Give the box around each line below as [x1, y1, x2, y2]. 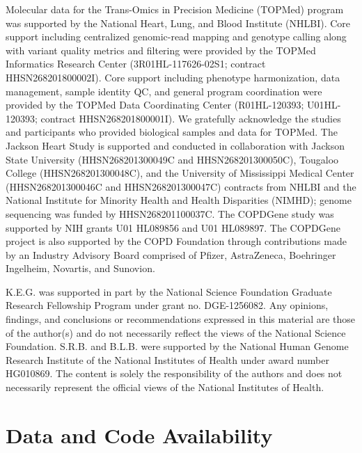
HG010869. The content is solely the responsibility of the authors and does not [6, 366, 343, 381]
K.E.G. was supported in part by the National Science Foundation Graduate [6, 284, 332, 299]
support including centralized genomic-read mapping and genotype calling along [6, 29, 347, 44]
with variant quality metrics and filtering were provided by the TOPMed [6, 42, 316, 57]
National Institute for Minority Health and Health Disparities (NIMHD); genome [6, 193, 352, 207]
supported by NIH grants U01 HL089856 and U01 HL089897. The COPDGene [6, 220, 340, 235]
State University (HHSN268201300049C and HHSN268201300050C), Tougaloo [6, 152, 339, 166]
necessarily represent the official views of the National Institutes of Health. [6, 380, 324, 395]
